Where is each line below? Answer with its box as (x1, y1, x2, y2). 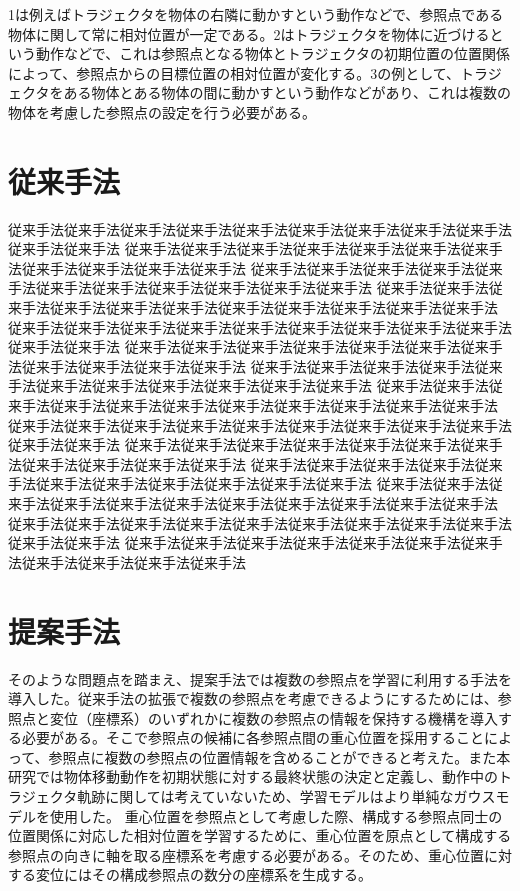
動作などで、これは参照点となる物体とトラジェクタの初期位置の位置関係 (35, 43, 510, 64)
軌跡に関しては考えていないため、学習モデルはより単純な (77, 786, 454, 807)
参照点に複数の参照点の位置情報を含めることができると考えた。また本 (48, 746, 511, 767)
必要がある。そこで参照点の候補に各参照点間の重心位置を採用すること (21, 727, 484, 748)
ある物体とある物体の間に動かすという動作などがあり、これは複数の (63, 82, 511, 103)
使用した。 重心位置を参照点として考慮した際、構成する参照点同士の (49, 805, 503, 826)
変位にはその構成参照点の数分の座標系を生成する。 (35, 864, 372, 885)
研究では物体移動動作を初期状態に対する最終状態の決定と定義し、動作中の (8, 766, 498, 787)
